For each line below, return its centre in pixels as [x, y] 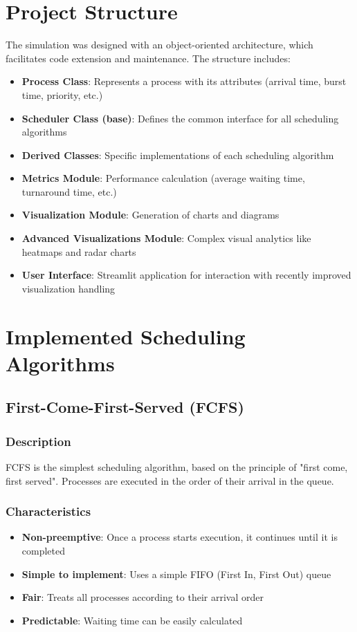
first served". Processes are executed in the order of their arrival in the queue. [170, 480]
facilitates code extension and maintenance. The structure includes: [148, 58]
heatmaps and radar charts [79, 251]
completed [44, 550]
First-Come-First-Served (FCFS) [125, 407]
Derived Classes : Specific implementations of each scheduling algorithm [178, 155]
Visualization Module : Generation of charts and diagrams [150, 215]
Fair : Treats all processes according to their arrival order [143, 597]
